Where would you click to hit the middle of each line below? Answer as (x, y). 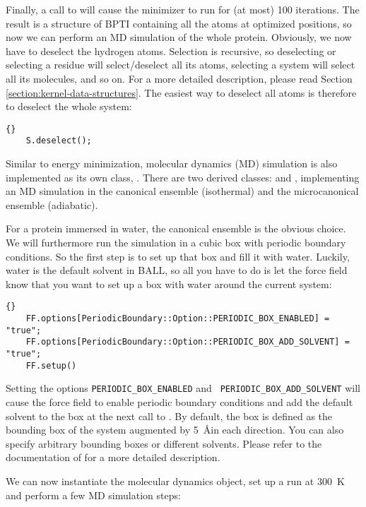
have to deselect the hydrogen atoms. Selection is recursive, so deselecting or (171, 50)
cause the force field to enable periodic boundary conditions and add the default (179, 402)
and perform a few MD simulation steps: (93, 495)
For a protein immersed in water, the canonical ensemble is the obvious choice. (176, 228)
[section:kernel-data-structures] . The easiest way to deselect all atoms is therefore (181, 92)
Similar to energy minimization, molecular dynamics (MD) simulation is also (172, 163)
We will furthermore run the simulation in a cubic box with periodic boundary (176, 243)
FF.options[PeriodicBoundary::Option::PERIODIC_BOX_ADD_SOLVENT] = (188, 342)
